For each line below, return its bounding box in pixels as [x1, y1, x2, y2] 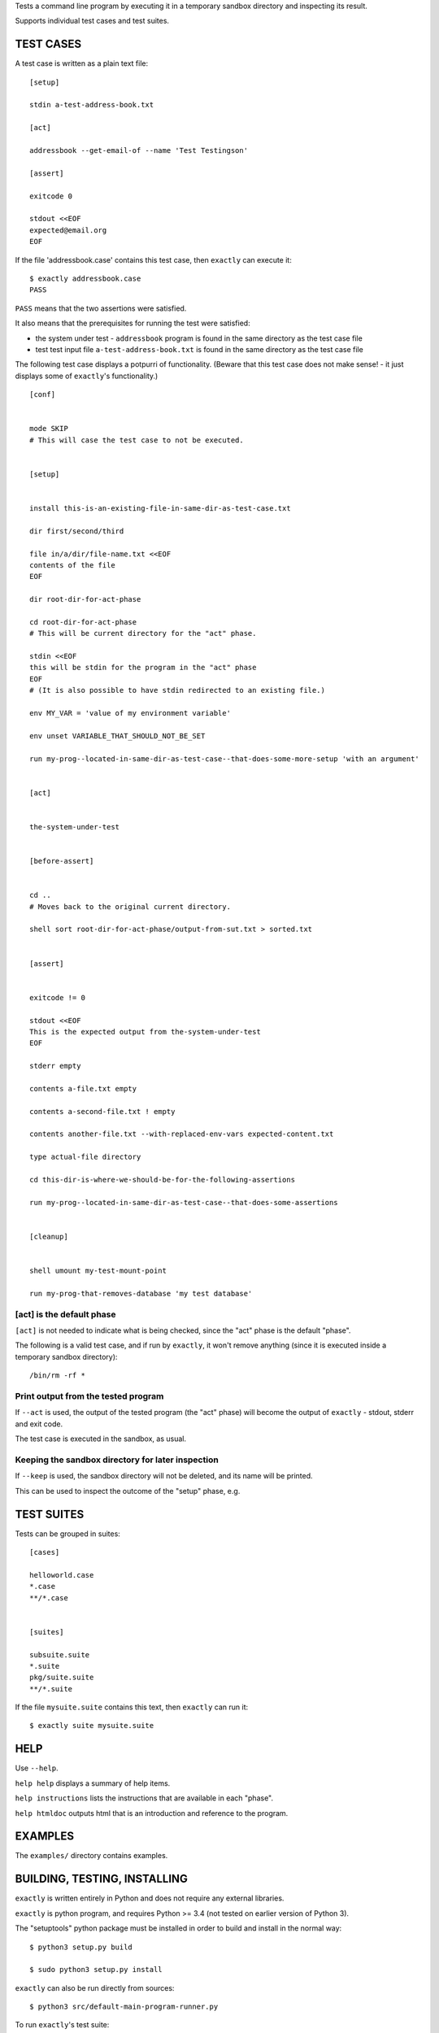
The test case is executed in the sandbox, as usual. [15, 1434, 187, 1443]
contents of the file [29, 560, 115, 569]
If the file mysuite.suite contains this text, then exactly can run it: [15, 1702, 249, 1712]
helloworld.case [29, 1570, 94, 1579]
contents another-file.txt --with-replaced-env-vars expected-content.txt [29, 1130, 334, 1138]
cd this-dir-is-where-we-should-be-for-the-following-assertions [29, 1175, 296, 1185]
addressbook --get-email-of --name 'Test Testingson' [29, 146, 248, 155]
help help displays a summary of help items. [15, 1778, 171, 1788]
